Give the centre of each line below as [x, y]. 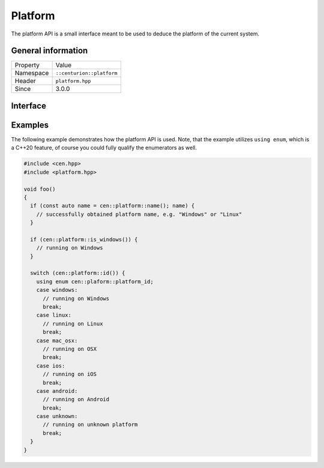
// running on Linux [73, 324]
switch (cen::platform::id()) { [78, 273]
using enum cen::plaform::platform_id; [95, 282]
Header [25, 81]
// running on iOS [70, 374]
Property [27, 65]
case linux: [54, 315]
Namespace [32, 73]
